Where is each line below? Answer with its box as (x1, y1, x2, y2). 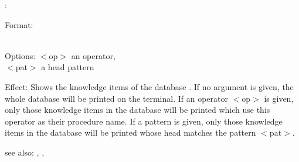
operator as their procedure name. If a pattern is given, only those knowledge (5, 115, 283, 127)
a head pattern (41, 61, 94, 73)
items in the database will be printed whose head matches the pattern (5, 126, 256, 139)
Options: (5, 49, 36, 61)
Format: (5, 18, 33, 30)
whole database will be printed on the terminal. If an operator (5, 92, 228, 104)
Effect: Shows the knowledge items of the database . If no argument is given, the (5, 80, 294, 92)
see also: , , (5, 146, 45, 158)
